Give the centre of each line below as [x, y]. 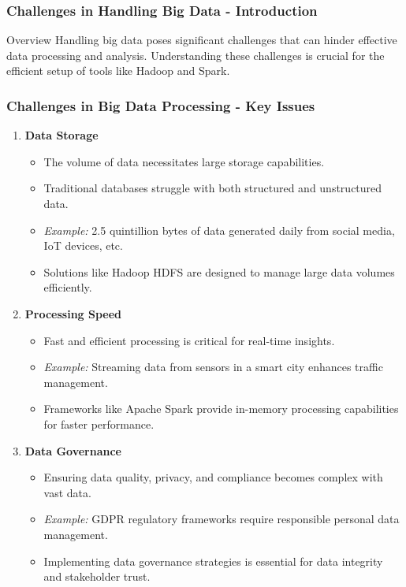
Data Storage [61, 135]
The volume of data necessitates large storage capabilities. [184, 161]
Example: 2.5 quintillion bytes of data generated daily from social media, [219, 230]
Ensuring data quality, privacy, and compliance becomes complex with [213, 477]
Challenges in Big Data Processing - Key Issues [161, 105]
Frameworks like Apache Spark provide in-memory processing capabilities [221, 409]
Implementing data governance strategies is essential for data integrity [213, 561]
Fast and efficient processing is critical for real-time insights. [189, 340]
